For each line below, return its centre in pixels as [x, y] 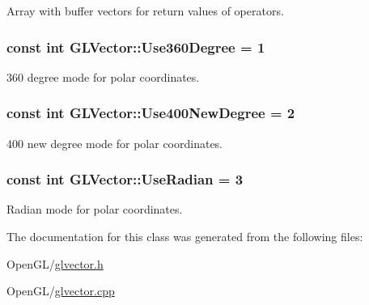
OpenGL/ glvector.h [55, 263]
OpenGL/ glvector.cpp [61, 291]
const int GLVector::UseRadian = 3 [125, 179]
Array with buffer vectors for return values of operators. [145, 11]
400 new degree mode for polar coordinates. [115, 143]
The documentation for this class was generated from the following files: [185, 237]
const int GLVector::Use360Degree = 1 [136, 47]
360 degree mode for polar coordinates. [103, 76]
